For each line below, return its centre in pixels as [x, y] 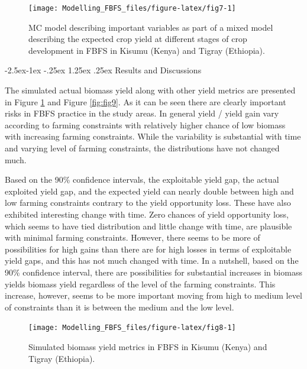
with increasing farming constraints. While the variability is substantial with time [153, 136]
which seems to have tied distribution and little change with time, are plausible [148, 226]
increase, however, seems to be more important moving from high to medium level [153, 295]
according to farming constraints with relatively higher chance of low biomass [145, 124]
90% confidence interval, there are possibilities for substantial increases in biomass [153, 272]
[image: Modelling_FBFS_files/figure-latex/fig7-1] [132, 8]
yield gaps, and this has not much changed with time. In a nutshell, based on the [152, 260]
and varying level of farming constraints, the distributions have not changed [142, 148]
